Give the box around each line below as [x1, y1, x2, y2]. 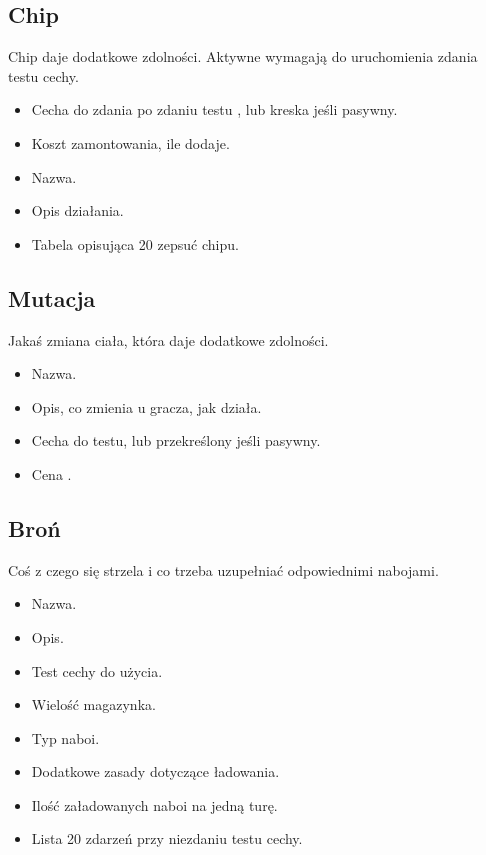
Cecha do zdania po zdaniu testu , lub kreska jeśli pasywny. [31, 99, 398, 120]
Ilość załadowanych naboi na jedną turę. [31, 794, 278, 815]
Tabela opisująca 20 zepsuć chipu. [31, 233, 239, 254]
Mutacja [8, 282, 96, 313]
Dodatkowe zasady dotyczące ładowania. [31, 761, 280, 782]
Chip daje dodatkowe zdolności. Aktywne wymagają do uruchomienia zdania [8, 46, 478, 67]
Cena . [31, 463, 72, 484]
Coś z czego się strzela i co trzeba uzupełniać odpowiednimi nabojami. [8, 559, 439, 580]
